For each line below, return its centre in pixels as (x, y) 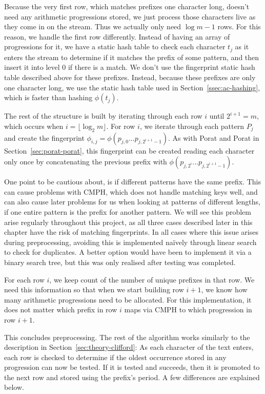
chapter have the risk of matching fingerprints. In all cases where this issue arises (131, 232)
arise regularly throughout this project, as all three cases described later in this (128, 222)
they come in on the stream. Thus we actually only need (93, 26)
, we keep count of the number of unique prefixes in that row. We (152, 279)
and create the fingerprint (44, 137)
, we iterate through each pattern (192, 126)
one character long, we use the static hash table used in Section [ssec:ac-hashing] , (132, 87)
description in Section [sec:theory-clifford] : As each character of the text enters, (129, 347)
